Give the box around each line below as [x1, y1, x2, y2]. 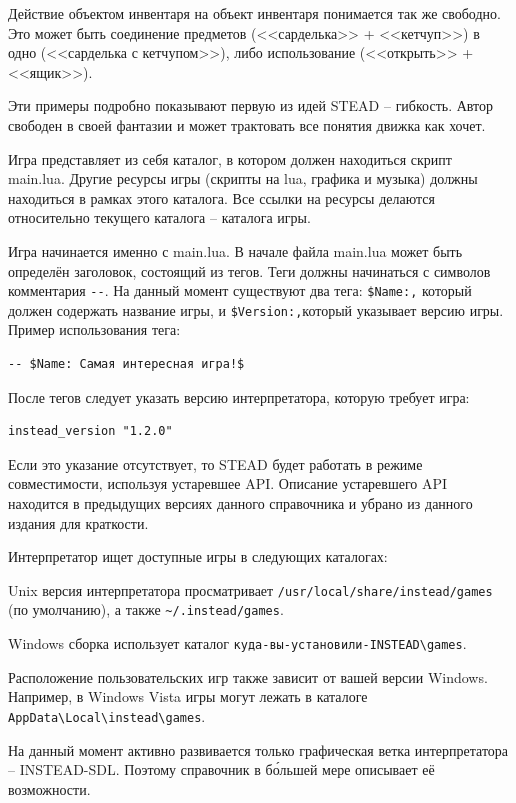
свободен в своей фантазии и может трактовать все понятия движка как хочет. [8, 114, 486, 135]
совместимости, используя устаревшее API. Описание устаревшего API [8, 473, 448, 494]
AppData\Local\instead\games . [8, 705, 206, 726]
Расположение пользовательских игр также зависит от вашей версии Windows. [8, 666, 488, 687]
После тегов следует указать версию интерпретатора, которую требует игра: [8, 386, 470, 407]
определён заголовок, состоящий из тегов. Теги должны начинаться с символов [8, 260, 491, 281]
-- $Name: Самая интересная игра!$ [8, 357, 245, 372]
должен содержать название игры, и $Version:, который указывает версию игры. [8, 299, 504, 320]
